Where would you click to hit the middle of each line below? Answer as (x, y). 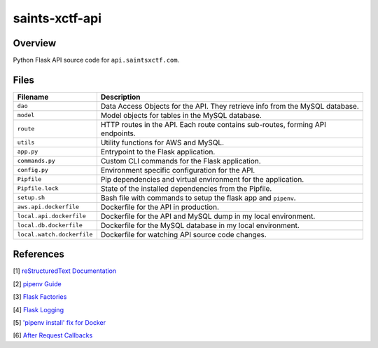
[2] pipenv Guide (37, 283)
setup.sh (31, 198)
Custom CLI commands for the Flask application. (181, 161)
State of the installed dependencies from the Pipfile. (186, 188)
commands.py (36, 161)
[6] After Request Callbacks (53, 335)
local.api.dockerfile (52, 216)
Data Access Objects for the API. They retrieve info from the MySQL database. (230, 106)
